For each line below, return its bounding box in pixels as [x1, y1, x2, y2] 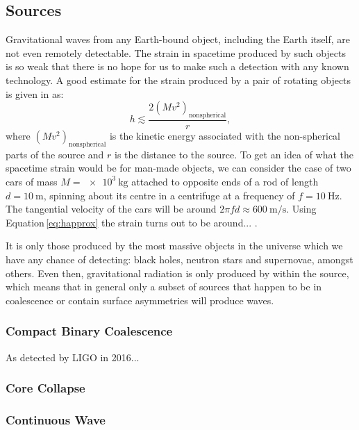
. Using [286, 201, 317, 216]
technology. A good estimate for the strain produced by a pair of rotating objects [6, 72, 351, 87]
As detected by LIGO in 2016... [6, 349, 140, 364]
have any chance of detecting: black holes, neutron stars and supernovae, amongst [6, 251, 353, 266]
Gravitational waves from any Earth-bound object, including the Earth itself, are [6, 32, 350, 47]
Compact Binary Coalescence [6, 322, 173, 340]
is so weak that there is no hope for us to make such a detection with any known [6, 59, 349, 74]
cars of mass [6, 174, 58, 188]
